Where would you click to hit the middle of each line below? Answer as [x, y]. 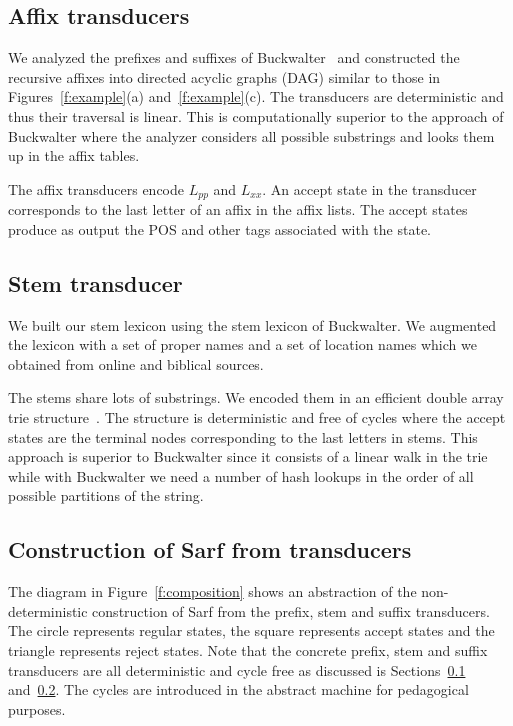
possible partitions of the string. [106, 495]
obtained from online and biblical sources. [136, 363]
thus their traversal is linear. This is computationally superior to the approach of [256, 115]
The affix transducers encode [96, 188]
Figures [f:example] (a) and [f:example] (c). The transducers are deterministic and [256, 96]
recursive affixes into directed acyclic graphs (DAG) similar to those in [224, 76]
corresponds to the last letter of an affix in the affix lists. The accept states [238, 209]
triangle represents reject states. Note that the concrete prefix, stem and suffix [248, 649]
